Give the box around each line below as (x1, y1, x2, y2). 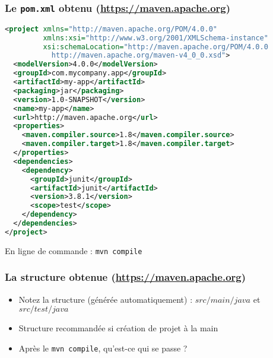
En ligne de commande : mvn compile (5, 244, 142, 256)
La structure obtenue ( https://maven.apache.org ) (5, 270, 246, 284)
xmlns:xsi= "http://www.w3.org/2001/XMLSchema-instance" (43, 33, 268, 42)
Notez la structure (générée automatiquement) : (18, 293, 193, 305)
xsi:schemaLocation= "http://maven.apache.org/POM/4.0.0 (43, 42, 268, 51)
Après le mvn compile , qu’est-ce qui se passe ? (18, 341, 188, 354)
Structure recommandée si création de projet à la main (18, 322, 218, 334)
